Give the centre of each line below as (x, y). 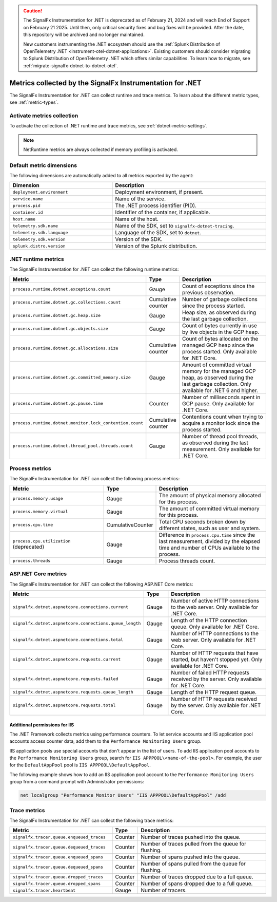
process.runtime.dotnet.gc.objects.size (61, 329)
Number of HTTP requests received (214, 699)
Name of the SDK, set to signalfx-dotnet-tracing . (175, 226)
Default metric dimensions (43, 165)
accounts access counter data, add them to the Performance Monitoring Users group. (105, 741)
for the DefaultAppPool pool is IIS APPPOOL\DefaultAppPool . (80, 765)
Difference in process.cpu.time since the (207, 535)
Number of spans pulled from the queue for (193, 864)
